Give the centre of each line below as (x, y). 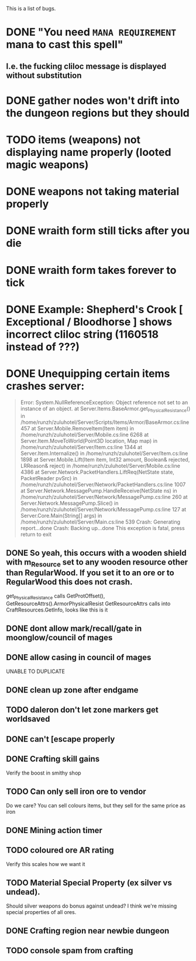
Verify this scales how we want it (46, 864)
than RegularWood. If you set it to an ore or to (90, 573)
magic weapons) (47, 164)
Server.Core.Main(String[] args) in (61, 516)
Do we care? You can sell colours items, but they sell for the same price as (96, 806)
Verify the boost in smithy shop (44, 773)
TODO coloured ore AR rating (60, 850)
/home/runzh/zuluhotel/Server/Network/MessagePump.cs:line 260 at (104, 497)
